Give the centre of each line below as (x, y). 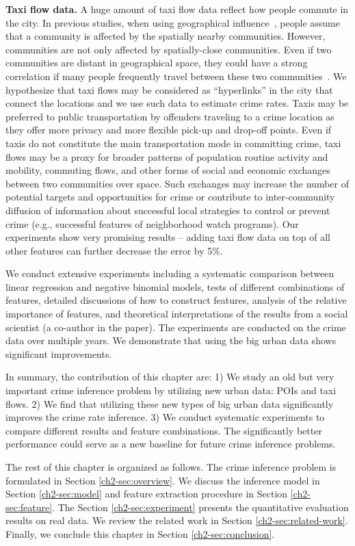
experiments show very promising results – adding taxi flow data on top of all (168, 237)
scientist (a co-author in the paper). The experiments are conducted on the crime (176, 327)
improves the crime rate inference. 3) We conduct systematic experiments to (165, 417)
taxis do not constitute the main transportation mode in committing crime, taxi (173, 143)
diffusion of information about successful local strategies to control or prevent (168, 210)
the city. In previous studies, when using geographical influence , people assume (173, 22)
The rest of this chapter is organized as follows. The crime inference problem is (171, 467)
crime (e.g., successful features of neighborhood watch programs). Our (152, 223)
